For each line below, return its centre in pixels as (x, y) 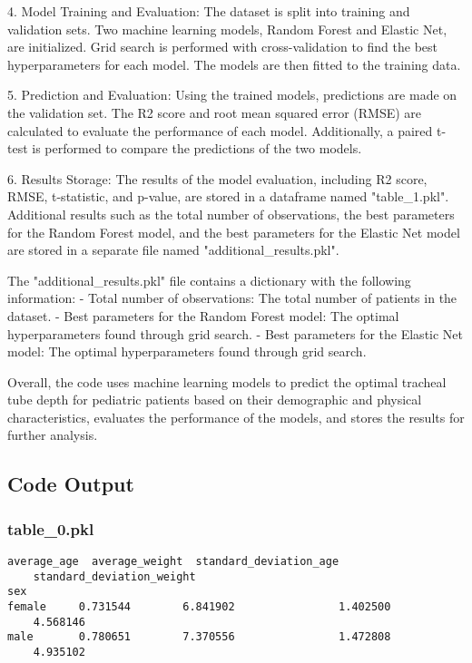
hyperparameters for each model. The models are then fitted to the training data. (234, 64)
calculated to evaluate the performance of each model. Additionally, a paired (220, 130)
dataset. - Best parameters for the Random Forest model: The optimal (203, 315)
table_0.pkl (51, 528)
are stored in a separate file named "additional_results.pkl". (173, 250)
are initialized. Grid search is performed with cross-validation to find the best (223, 47)
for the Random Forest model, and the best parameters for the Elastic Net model (234, 232)
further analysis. (53, 435)
